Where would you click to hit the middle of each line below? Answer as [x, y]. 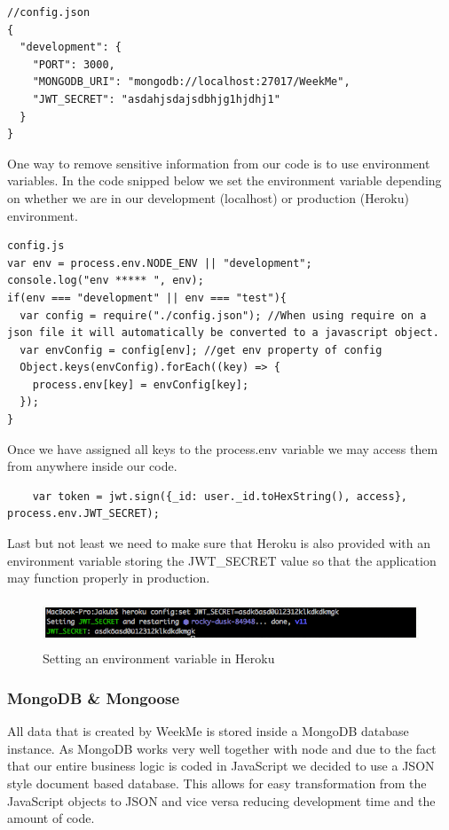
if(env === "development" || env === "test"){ [147, 298]
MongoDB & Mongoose [94, 697]
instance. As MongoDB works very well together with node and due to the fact [222, 748]
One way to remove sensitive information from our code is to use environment [219, 163]
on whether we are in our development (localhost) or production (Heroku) [208, 197]
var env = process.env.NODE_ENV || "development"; [160, 263]
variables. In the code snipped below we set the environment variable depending [224, 180]
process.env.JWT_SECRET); [83, 514]
